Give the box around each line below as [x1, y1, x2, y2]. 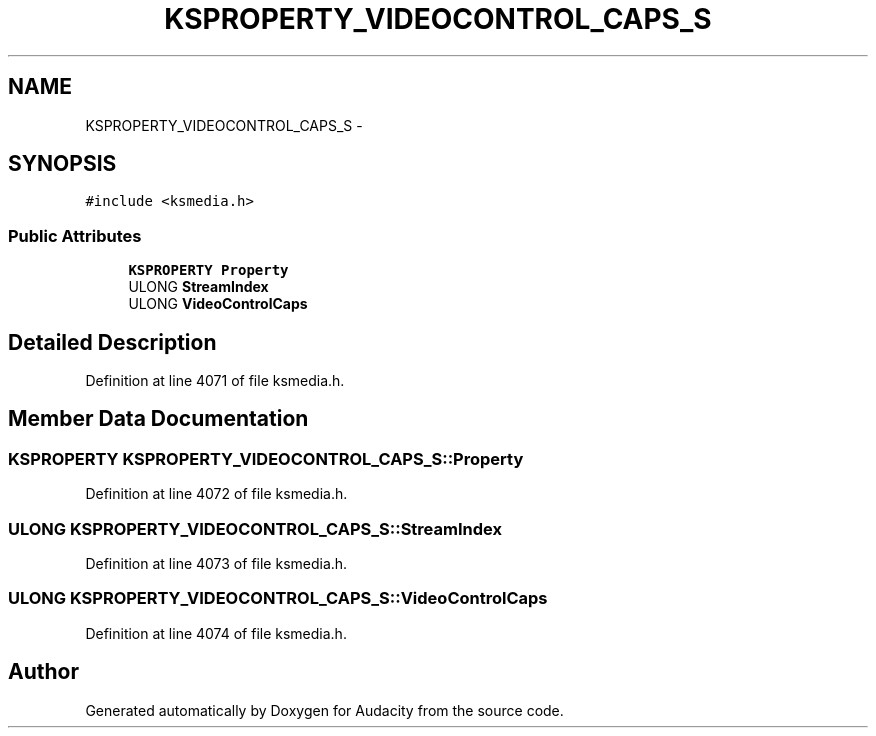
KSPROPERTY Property [128, 262, 289, 279]
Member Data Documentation [8, 406, 309, 432]
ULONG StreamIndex [128, 278, 269, 296]
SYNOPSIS [8, 151, 117, 177]
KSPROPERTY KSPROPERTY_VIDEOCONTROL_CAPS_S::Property [8, 448, 524, 469]
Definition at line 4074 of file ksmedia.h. [85, 624, 347, 642]
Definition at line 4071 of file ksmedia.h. [85, 372, 345, 390]
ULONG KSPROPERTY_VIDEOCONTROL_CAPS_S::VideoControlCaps [8, 588, 548, 609]
